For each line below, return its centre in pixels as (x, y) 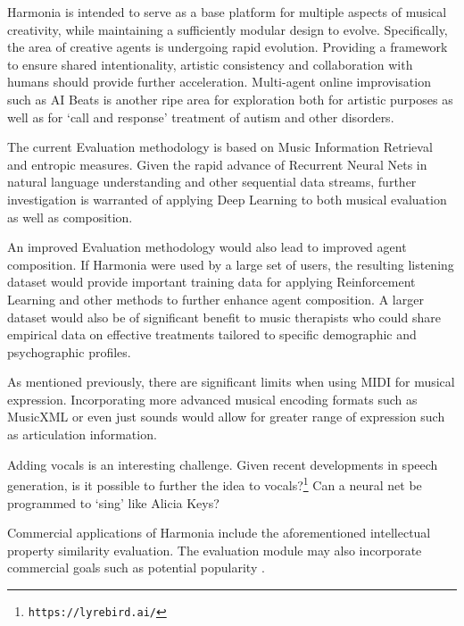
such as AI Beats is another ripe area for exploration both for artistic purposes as (230, 99)
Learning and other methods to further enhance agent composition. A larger (215, 299)
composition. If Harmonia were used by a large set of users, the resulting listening (231, 264)
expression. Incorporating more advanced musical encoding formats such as (212, 399)
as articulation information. (82, 434)
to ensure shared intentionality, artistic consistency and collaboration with (210, 64)
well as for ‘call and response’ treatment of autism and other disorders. (201, 117)
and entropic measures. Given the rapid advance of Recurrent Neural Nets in (217, 164)
